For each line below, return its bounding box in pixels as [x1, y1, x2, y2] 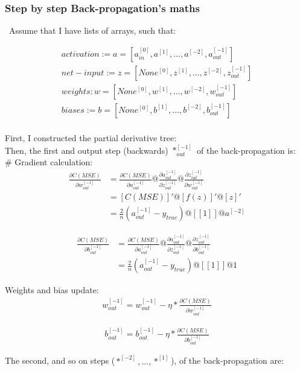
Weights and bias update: [5, 284, 99, 296]
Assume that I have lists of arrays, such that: [8, 24, 176, 37]
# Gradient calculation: [5, 155, 93, 168]
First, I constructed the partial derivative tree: [5, 131, 177, 144]
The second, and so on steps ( [5, 354, 115, 367]
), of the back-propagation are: [170, 354, 284, 367]
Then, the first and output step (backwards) [5, 144, 168, 156]
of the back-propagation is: [196, 144, 296, 156]
